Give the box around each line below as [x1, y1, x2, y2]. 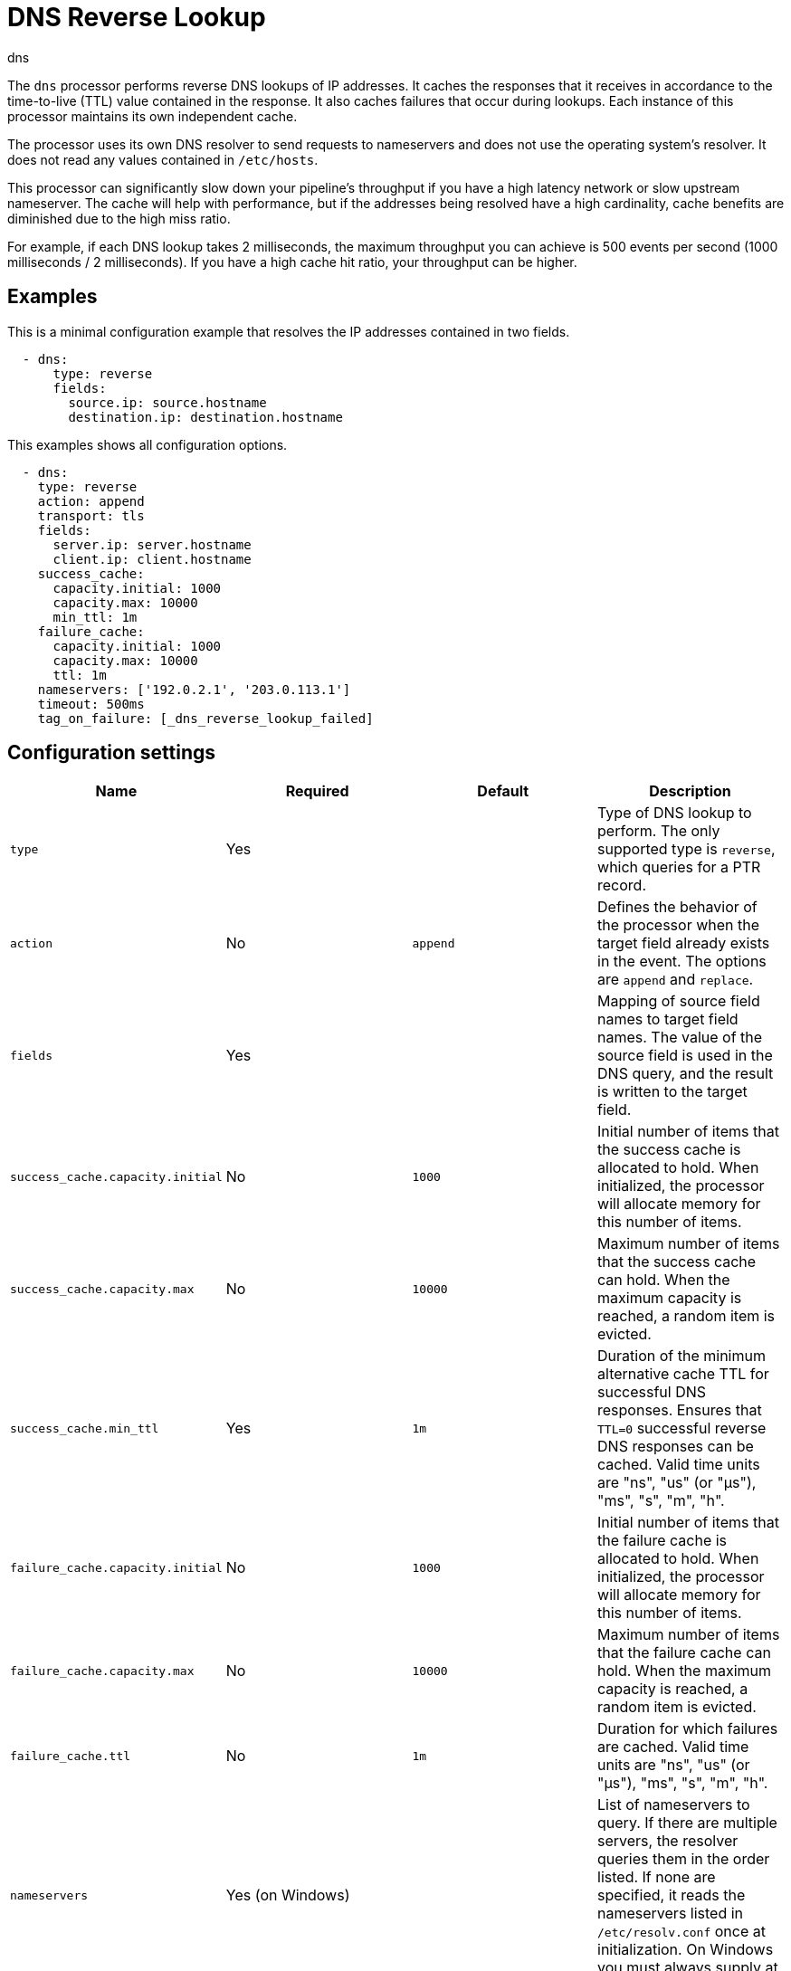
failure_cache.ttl [10, 1748, 131, 1763]
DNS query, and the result [597, 1064, 774, 1083]
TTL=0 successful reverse [597, 1419, 767, 1438]
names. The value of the [597, 1028, 763, 1047]
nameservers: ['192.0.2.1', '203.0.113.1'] [37, 681, 351, 697]
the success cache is [597, 1140, 741, 1159]
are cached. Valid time [597, 1738, 749, 1757]
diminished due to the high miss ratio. [7, 210, 231, 226]
